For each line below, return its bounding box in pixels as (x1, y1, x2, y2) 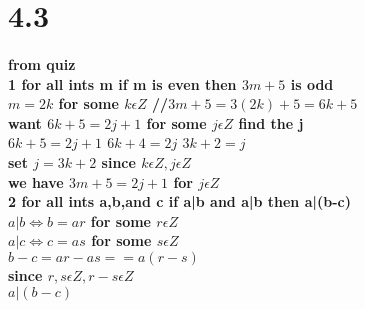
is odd (290, 73, 334, 94)
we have (8, 171, 64, 192)
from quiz (8, 53, 76, 74)
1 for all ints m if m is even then (8, 73, 237, 94)
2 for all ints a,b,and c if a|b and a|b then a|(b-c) (8, 191, 351, 212)
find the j (238, 112, 304, 133)
